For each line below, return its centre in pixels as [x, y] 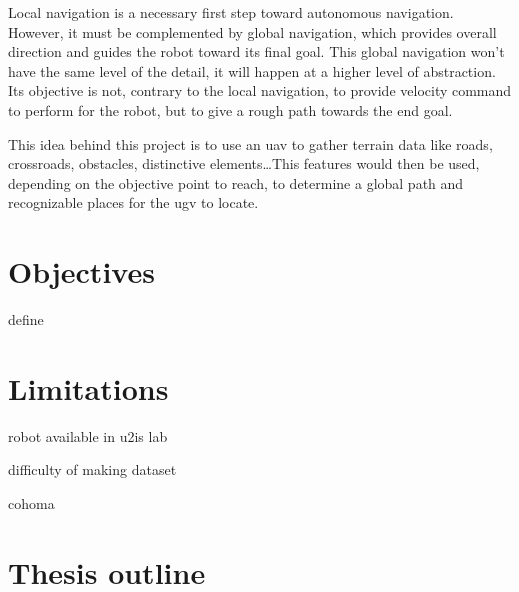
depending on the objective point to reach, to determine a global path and [236, 182]
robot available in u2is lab [88, 435]
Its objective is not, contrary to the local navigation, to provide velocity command [260, 90]
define [26, 319]
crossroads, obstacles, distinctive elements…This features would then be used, [244, 163]
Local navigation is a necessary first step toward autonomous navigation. [231, 12]
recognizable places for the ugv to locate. [133, 202]
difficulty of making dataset [92, 469]
